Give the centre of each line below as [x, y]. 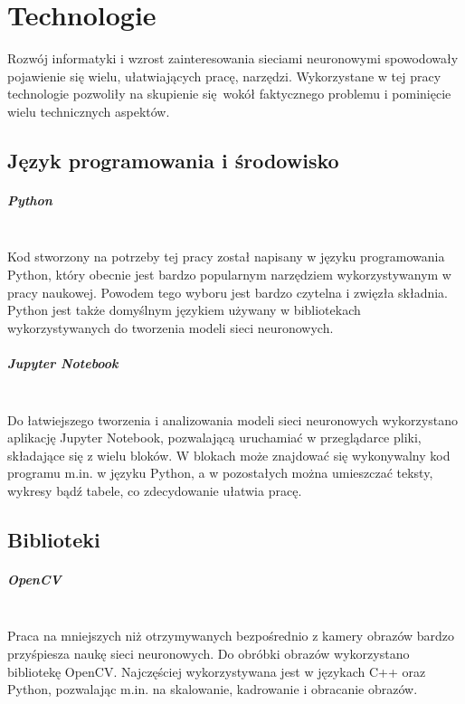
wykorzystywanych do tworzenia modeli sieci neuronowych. [171, 327]
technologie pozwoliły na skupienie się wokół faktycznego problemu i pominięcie [229, 94]
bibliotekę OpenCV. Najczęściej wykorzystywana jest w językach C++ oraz [217, 671]
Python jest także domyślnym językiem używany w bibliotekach [184, 310]
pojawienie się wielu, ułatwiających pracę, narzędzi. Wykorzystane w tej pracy [224, 76]
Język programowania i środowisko [173, 160]
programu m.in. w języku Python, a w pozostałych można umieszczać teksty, [220, 473]
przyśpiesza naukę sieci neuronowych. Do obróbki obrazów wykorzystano [209, 654]
